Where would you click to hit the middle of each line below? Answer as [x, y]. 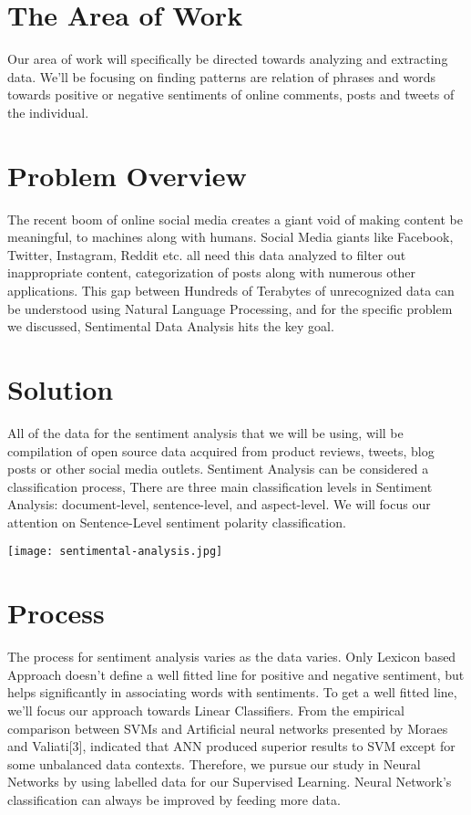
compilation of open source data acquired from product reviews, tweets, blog [221, 450]
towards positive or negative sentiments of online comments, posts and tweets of [231, 94]
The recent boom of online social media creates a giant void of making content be [235, 219]
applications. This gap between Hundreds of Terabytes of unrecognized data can [231, 290]
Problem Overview [127, 175]
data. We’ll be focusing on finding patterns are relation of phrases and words [222, 76]
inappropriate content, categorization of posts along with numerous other [212, 272]
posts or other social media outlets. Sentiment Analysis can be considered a [218, 469]
